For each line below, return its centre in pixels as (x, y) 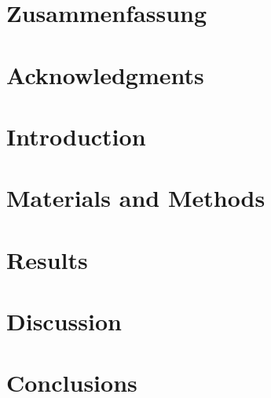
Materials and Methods (136, 198)
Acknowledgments (105, 74)
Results (47, 259)
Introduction (76, 136)
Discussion (64, 321)
